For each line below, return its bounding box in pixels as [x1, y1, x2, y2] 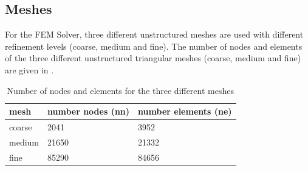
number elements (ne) [138, 105, 232, 118]
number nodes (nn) [47, 105, 130, 118]
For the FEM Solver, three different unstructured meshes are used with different [5, 28, 304, 41]
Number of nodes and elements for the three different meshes [7, 84, 234, 96]
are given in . [5, 63, 54, 76]
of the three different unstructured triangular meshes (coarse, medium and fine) [5, 52, 301, 64]
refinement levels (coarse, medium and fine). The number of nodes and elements [5, 39, 303, 52]
